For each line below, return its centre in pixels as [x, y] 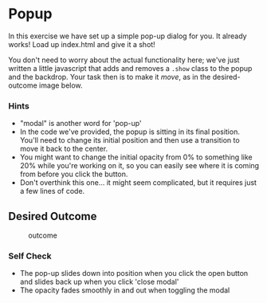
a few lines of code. [52, 191]
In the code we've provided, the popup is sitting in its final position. [130, 132]
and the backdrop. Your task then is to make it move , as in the [110, 77]
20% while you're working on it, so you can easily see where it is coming [139, 166]
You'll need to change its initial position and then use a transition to [130, 140]
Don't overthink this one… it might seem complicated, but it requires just [138, 183]
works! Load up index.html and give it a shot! [82, 44]
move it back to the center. [64, 149]
